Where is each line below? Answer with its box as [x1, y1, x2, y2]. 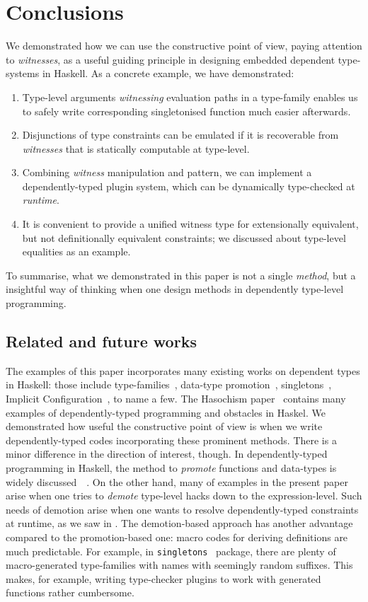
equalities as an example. [22, 244, 131, 259]
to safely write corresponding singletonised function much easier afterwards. [22, 103, 351, 118]
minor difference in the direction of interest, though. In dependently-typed [6, 446, 328, 461]
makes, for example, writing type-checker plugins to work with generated [6, 571, 321, 586]
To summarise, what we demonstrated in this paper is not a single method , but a [6, 267, 356, 282]
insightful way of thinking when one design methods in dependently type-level [6, 282, 344, 296]
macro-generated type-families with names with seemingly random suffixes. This [6, 557, 353, 572]
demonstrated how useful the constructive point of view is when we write [6, 419, 323, 434]
